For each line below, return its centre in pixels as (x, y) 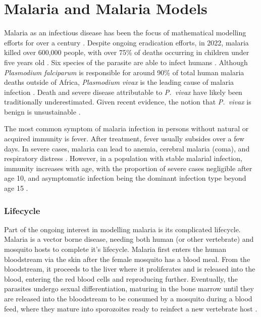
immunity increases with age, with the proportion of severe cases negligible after (128, 168)
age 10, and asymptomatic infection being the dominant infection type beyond (125, 178)
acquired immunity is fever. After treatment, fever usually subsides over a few (124, 139)
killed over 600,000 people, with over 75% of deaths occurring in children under (127, 52)
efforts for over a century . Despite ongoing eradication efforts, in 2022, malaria (126, 42)
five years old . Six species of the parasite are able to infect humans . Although (126, 62)
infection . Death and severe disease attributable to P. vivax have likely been (123, 92)
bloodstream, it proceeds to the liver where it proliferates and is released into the (130, 269)
